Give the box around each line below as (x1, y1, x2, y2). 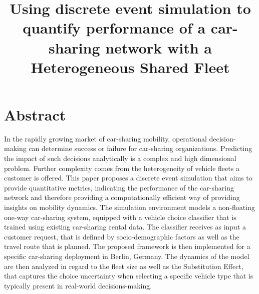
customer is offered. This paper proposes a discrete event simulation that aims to (4, 172, 252, 183)
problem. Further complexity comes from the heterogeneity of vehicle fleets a (4, 162, 239, 173)
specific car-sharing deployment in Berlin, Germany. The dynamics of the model (4, 251, 249, 261)
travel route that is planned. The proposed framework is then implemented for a (4, 241, 250, 251)
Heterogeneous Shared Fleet (31, 56, 230, 77)
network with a (105, 37, 212, 57)
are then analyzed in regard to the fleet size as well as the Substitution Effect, (4, 260, 243, 271)
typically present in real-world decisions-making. (4, 280, 152, 290)
